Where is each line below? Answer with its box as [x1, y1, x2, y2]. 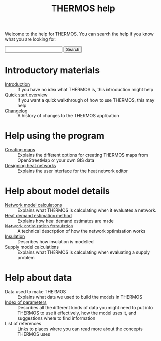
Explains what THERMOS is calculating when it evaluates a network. [17, 207, 157, 213]
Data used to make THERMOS [5, 288, 66, 294]
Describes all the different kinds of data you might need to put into [17, 304, 153, 310]
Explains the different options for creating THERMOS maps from [17, 152, 148, 158]
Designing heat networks [5, 163, 56, 169]
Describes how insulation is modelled [17, 239, 94, 244]
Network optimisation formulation [5, 223, 73, 229]
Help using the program [5, 130, 105, 142]
